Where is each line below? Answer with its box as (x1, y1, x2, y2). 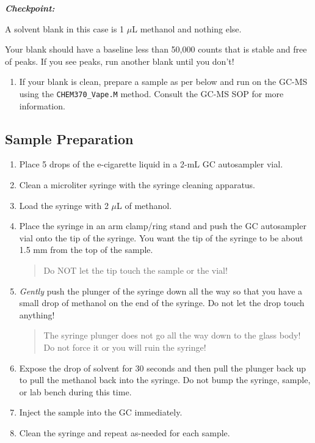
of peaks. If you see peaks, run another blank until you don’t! (5, 54, 234, 67)
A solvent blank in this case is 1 (5, 22, 125, 35)
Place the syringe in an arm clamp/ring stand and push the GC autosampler (19, 219, 306, 232)
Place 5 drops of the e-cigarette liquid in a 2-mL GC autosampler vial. (19, 158, 283, 170)
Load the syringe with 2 (19, 199, 109, 211)
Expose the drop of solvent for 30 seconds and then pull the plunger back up (19, 361, 306, 374)
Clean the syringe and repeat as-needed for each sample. (19, 426, 230, 439)
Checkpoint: (5, 2, 55, 14)
